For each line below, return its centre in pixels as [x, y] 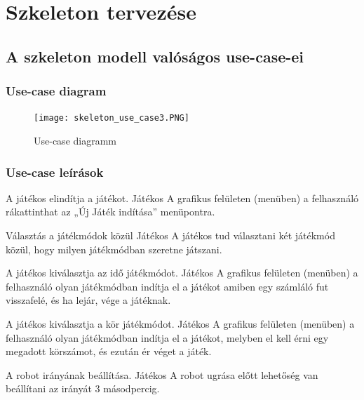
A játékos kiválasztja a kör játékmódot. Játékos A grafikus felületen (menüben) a [180, 324]
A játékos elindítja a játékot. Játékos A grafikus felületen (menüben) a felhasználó [182, 198]
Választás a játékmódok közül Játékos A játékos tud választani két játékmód [170, 235]
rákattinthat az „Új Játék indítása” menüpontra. [110, 212]
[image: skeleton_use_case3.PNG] [112, 118]
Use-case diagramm [75, 141]
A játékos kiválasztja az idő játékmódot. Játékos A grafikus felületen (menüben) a [182, 273]
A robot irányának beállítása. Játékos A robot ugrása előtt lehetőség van [162, 374]
